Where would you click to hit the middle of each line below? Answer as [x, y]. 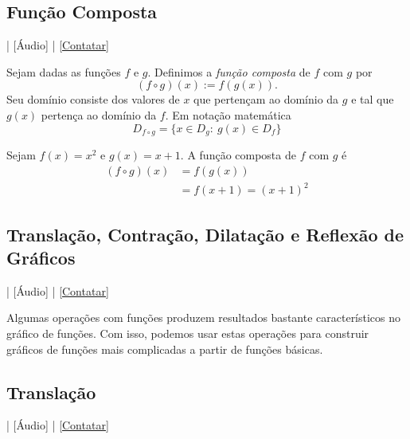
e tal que [373, 99]
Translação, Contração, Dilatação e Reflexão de [205, 234]
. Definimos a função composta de [229, 71]
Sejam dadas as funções [64, 71]
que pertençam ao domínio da [266, 99]
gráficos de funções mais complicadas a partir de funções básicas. [165, 349]
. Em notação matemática [228, 114]
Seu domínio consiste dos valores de [93, 99]
